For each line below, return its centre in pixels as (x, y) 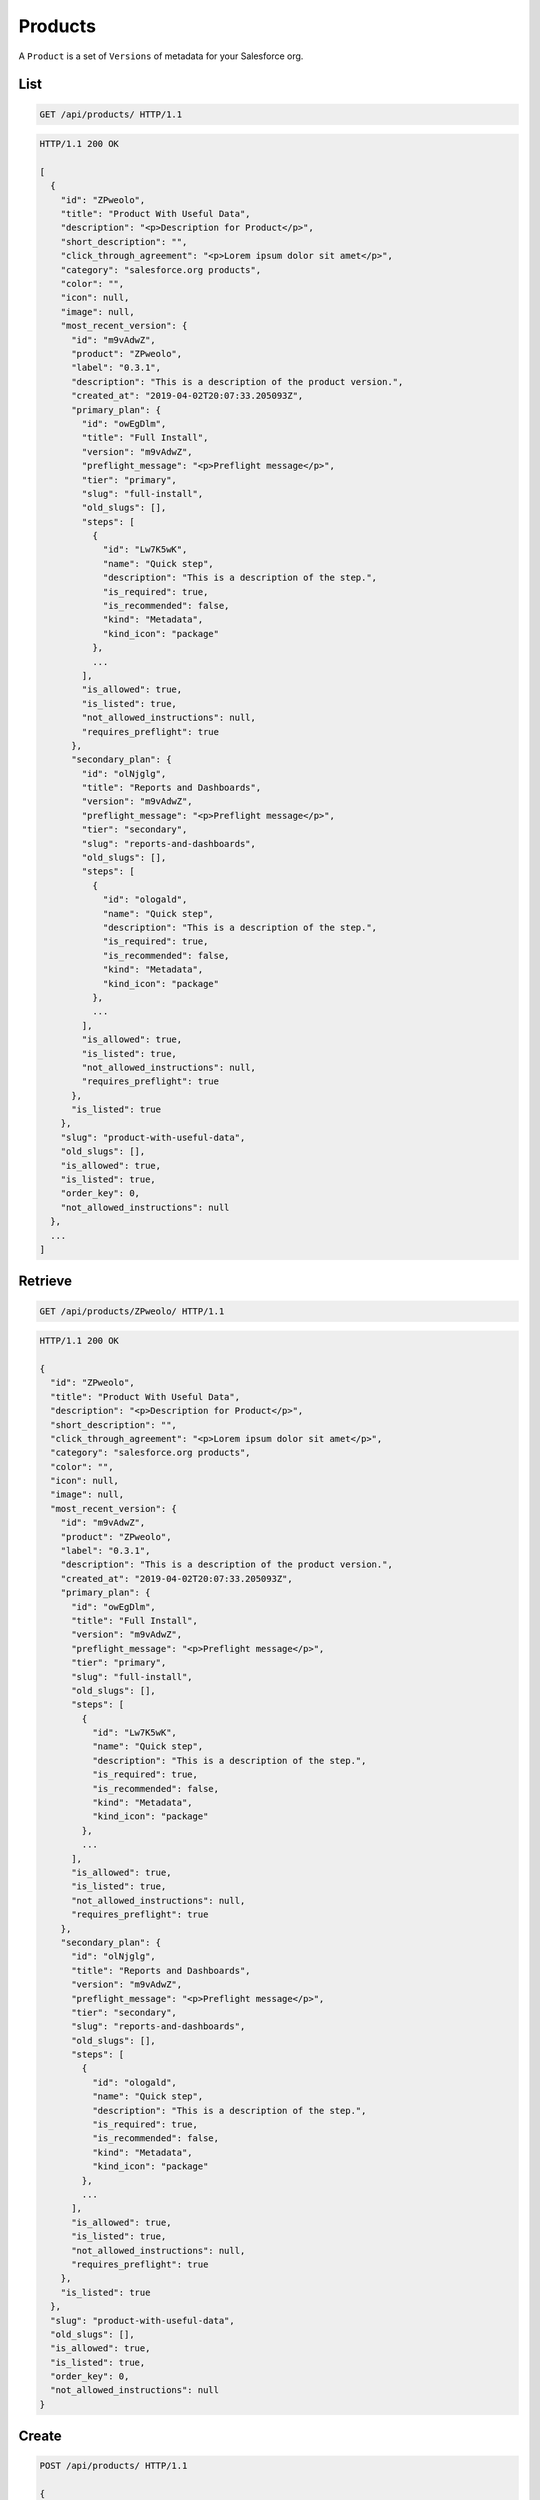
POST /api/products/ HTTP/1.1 (113, 2466)
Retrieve (45, 1281)
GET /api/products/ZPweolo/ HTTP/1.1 (132, 1311)
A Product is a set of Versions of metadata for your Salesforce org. (161, 56)
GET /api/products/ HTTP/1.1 (111, 114)
